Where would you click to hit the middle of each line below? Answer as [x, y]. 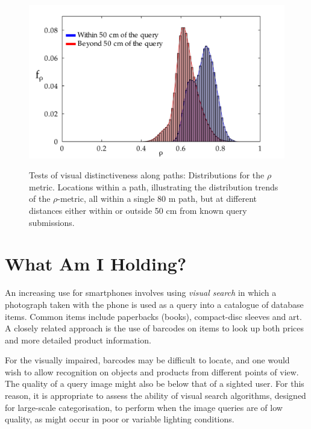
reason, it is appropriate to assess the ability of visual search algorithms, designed [155, 396]
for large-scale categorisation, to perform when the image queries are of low [144, 407]
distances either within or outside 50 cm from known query [138, 211]
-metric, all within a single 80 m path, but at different [157, 199]
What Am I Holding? [96, 264]
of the [40, 199]
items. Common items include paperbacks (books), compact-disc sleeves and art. [153, 316]
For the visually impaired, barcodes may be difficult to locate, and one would [147, 360]
